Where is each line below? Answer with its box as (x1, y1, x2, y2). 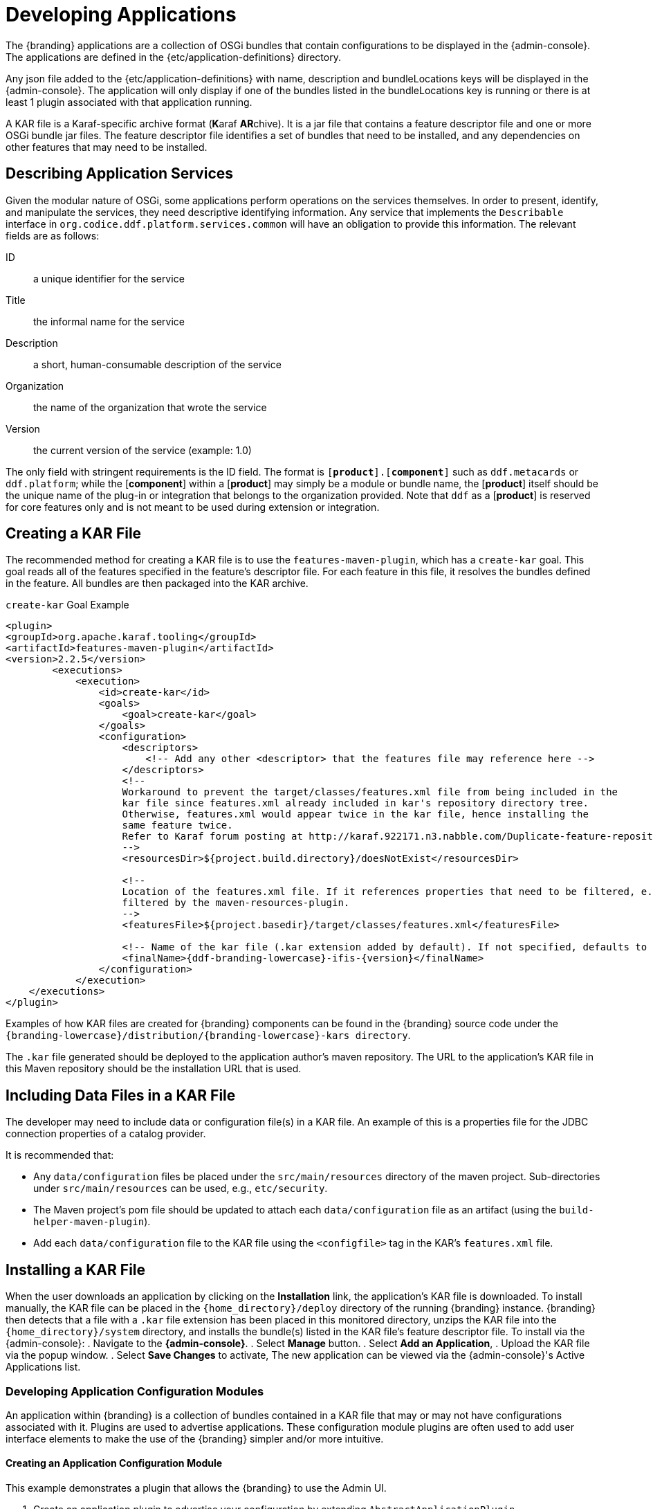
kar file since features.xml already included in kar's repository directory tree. (122, 797, 589, 809)
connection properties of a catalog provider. (6, 1128, 206, 1140)
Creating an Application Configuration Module (6, 1457, 223, 1470)
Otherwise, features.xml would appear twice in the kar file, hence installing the (122, 808, 589, 820)
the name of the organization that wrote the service (33, 401, 267, 413)
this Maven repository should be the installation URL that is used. (6, 1063, 302, 1075)
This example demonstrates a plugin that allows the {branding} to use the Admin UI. (6, 1482, 387, 1494)
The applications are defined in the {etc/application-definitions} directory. (6, 51, 341, 63)
